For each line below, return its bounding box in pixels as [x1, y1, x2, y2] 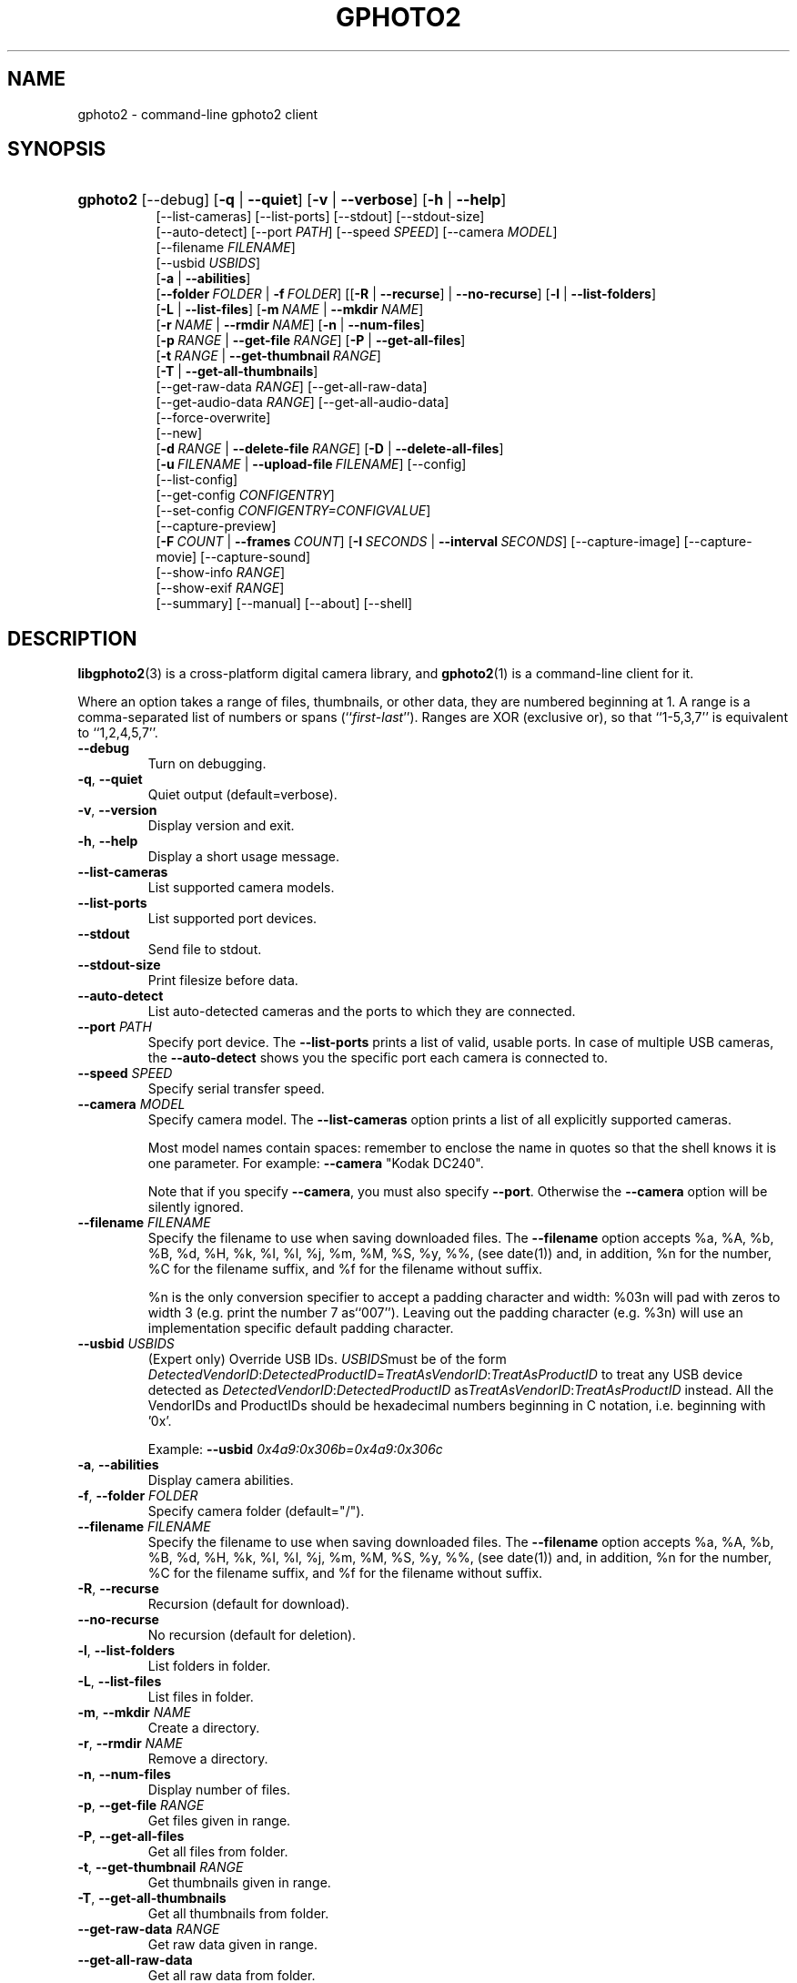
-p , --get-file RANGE [77, 1797, 205, 1814]
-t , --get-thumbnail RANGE [77, 1859, 244, 1876]
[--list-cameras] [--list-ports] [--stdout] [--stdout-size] [156, 208, 485, 225]
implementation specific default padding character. [147, 1320, 454, 1337]
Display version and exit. [147, 818, 295, 834]
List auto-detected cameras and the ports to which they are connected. [147, 1003, 576, 1020]
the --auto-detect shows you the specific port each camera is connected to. [147, 1050, 609, 1066]
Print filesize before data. [147, 972, 298, 989]
